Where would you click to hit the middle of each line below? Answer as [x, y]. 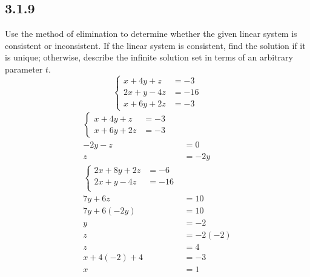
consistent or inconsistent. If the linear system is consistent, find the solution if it [155, 45]
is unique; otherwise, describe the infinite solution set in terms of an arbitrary [149, 57]
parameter [24, 69]
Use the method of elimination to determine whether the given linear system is [151, 34]
